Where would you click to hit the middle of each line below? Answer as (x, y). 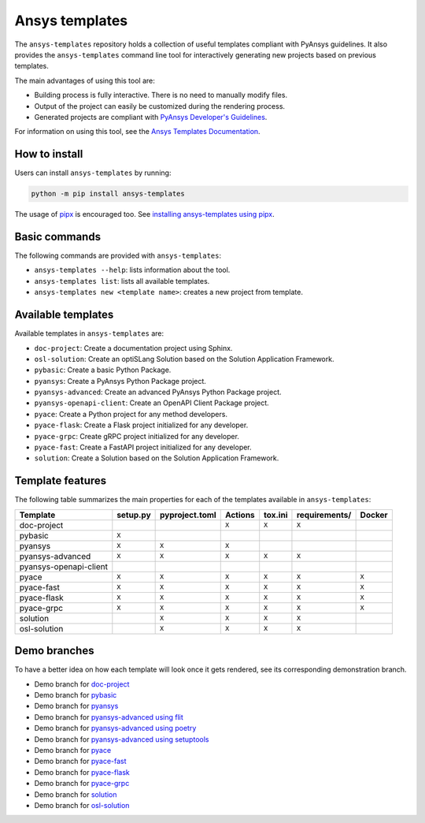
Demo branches (54, 651)
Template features (61, 481)
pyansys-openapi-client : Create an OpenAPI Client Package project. (152, 403)
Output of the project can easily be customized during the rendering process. (160, 106)
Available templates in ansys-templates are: (89, 333)
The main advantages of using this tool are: (85, 80)
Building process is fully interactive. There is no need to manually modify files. (161, 95)
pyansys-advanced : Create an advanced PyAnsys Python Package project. (158, 392)
